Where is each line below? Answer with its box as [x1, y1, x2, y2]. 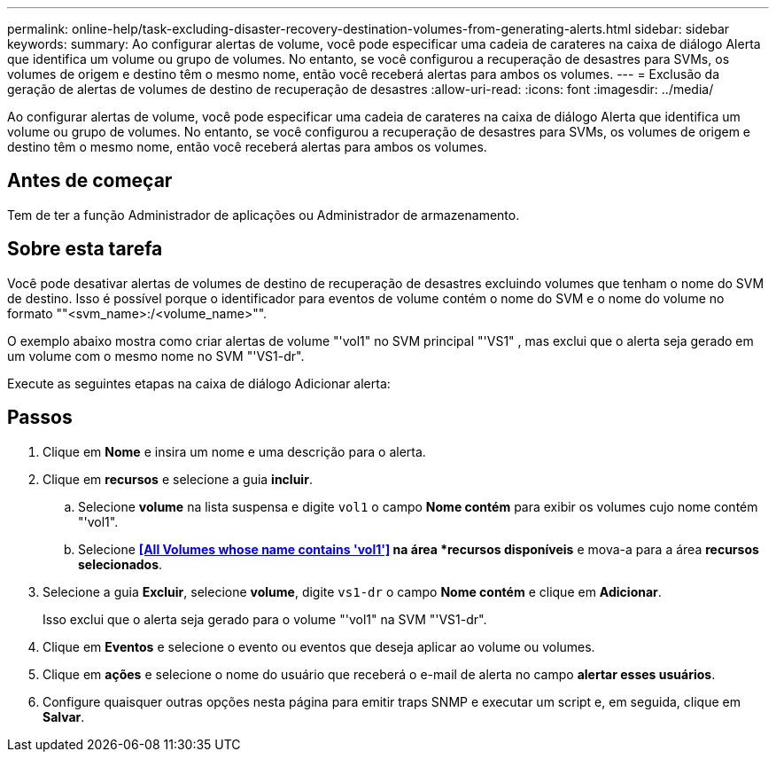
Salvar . [43, 708, 85, 724]
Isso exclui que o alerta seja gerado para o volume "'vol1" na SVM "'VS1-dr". [43, 611, 487, 627]
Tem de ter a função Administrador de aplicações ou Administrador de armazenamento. [7, 207, 520, 223]
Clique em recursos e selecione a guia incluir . [43, 471, 313, 487]
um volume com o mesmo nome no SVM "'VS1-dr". [7, 348, 305, 364]
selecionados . [78, 556, 163, 572]
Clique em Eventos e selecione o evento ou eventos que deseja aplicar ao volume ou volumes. [43, 638, 595, 654]
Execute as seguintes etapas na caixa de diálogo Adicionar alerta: [7, 375, 391, 391]
